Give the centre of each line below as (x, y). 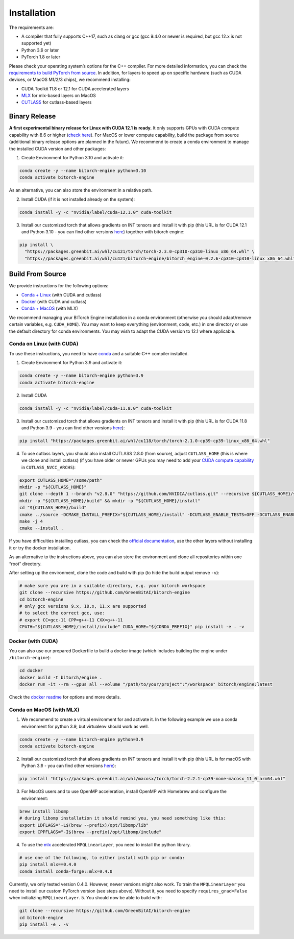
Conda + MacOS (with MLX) (50, 308)
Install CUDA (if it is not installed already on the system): (78, 199)
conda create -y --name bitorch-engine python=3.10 (83, 171)
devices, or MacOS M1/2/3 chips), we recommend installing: (70, 80)
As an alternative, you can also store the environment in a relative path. (81, 190)
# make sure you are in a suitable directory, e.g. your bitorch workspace (112, 585)
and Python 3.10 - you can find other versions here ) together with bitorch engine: (103, 232)
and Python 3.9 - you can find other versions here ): (73, 428)
